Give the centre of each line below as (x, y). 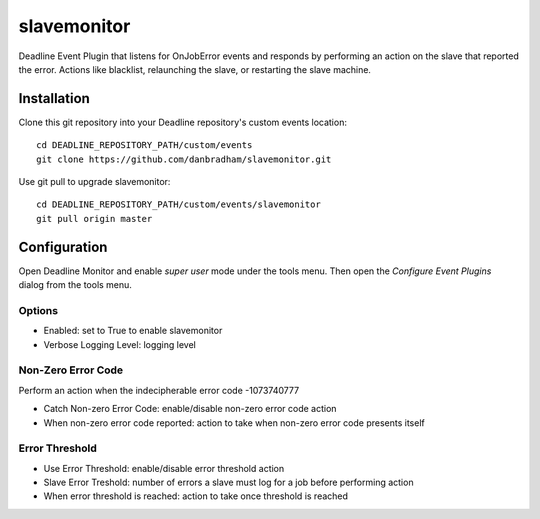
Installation (54, 98)
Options (38, 310)
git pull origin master (94, 218)
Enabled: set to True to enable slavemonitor (133, 331)
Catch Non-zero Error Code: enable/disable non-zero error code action (190, 409)
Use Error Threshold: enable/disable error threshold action (164, 468)
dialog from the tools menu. (75, 285)
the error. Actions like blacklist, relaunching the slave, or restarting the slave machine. (195, 69)
